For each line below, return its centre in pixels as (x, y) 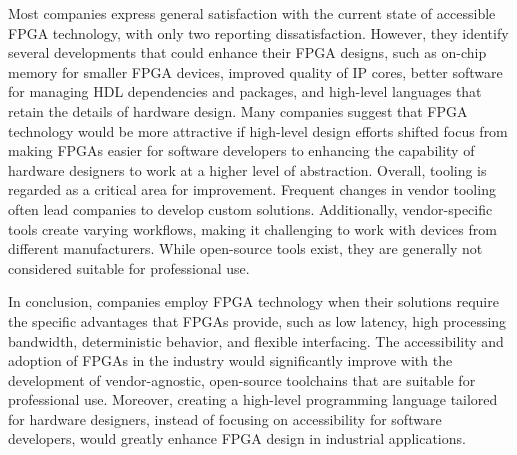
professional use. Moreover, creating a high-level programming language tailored (253, 399)
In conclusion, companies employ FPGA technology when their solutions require (253, 301)
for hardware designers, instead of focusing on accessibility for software (225, 418)
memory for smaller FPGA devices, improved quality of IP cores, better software (255, 71)
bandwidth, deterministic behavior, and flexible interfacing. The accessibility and (256, 340)
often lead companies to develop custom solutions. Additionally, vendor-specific (250, 208)
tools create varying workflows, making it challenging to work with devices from (252, 228)
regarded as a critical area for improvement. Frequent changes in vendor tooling (252, 189)
